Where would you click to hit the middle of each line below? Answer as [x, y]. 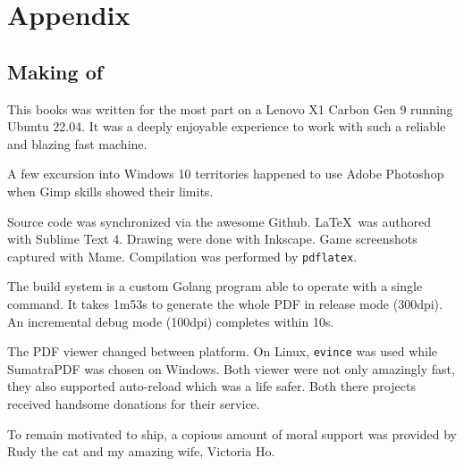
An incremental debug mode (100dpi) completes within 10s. [171, 321]
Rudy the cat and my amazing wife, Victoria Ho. [141, 451]
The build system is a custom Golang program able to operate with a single [215, 286]
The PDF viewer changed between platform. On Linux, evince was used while [223, 351]
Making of [55, 71]
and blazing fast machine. [77, 143]
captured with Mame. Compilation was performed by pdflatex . [182, 256]
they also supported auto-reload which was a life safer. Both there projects [211, 386]
